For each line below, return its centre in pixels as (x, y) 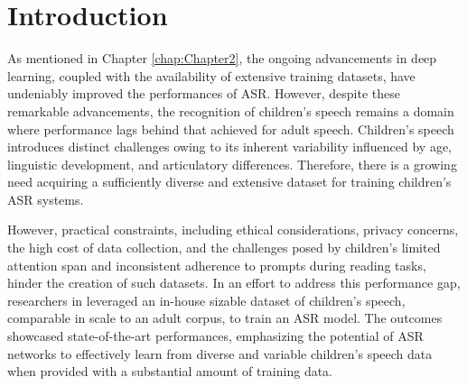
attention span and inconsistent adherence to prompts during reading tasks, (217, 265)
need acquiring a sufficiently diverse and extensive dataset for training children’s (229, 182)
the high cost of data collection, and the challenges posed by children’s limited (224, 248)
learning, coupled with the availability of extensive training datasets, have (211, 75)
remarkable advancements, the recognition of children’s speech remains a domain (231, 110)
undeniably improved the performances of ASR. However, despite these (204, 93)
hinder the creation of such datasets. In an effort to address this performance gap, (234, 283)
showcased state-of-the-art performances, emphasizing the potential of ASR (215, 336)
